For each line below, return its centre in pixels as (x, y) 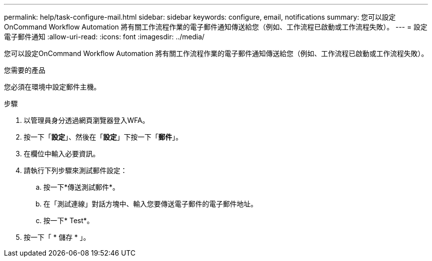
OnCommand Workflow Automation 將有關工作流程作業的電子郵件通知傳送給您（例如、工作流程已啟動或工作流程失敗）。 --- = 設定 (216, 27)
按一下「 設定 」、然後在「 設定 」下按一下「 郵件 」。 (103, 137)
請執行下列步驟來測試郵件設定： (75, 170)
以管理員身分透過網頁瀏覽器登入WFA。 (87, 120)
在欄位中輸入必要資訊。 (62, 154)
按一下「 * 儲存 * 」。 (57, 237)
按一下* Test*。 (69, 220)
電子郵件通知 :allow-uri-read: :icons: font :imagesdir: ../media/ (104, 37)
